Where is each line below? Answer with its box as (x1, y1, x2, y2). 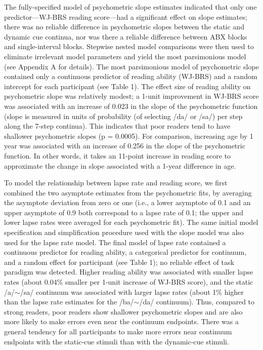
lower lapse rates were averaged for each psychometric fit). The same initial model (4, 217, 258, 227)
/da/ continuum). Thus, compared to (139, 296, 255, 307)
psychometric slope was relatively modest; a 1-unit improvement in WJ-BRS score (4, 91, 259, 101)
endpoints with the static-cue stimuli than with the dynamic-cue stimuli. (4, 336, 229, 346)
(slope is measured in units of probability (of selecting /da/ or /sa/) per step (4, 110, 243, 121)
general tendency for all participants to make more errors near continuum (4, 326, 232, 336)
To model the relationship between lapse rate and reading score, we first (4, 177, 228, 188)
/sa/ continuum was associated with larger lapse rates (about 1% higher (20, 286, 244, 297)
